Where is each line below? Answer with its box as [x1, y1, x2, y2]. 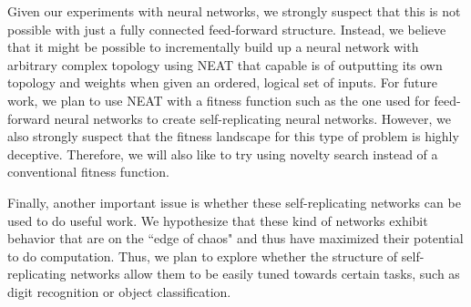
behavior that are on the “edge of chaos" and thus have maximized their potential [7, 229, 464, 248]
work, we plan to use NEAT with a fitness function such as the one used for [7, 90, 430, 109]
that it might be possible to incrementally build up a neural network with [7, 37, 419, 56]
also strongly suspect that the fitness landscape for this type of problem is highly [7, 127, 459, 146]
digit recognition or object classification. [7, 281, 231, 301]
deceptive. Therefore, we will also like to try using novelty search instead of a [7, 144, 438, 163]
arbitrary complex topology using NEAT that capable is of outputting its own [7, 55, 443, 74]
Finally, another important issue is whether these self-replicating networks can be [7, 192, 461, 211]
